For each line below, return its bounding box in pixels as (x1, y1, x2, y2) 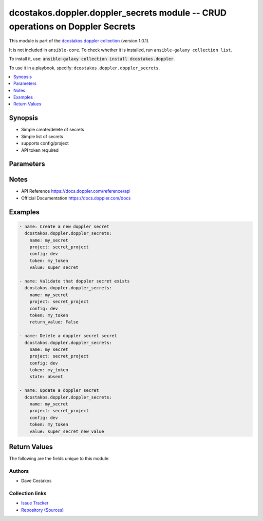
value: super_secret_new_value (29, 428, 104, 434)
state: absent (29, 374, 63, 380)
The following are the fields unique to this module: (9, 456, 110, 461)
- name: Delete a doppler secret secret (19, 333, 117, 339)
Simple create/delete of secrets (21, 127, 85, 133)
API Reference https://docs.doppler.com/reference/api (21, 188, 131, 194)
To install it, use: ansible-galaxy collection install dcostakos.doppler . (9, 56, 175, 62)
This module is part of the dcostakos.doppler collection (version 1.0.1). (9, 38, 150, 44)
